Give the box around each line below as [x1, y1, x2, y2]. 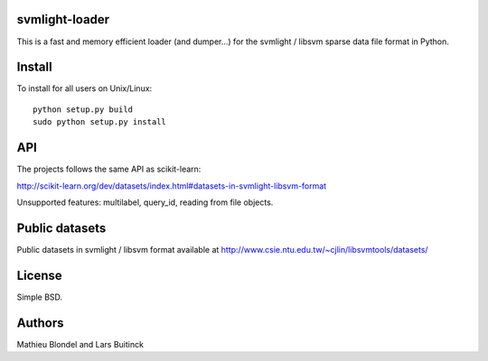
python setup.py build [33, 104, 134, 115]
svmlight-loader [16, 12, 110, 27]
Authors [16, 315, 64, 330]
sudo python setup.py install [33, 117, 167, 127]
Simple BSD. [16, 292, 63, 302]
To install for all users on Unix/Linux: [16, 83, 153, 94]
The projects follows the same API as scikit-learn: [16, 163, 202, 175]
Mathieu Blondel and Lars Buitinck [16, 338, 145, 349]
